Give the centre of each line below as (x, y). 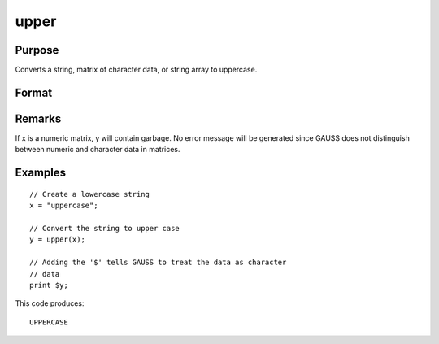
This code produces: (50, 303)
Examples (41, 173)
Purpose (37, 50)
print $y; (49, 285)
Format (34, 92)
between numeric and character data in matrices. (98, 150)
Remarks (38, 118)
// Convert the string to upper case (105, 228)
